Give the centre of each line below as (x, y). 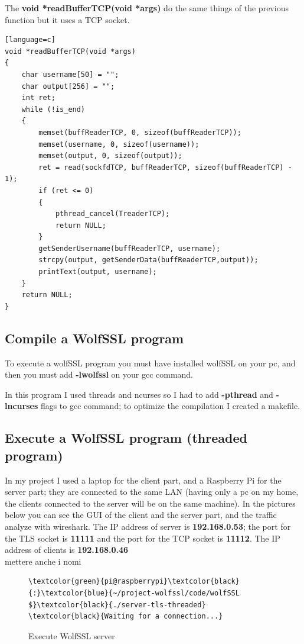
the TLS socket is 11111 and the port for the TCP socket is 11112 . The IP (143, 538)
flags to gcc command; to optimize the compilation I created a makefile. (170, 406)
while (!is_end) (53, 109)
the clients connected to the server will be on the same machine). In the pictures (150, 503)
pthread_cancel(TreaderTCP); (112, 214)
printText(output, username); (98, 272)
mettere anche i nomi (43, 561)
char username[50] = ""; (70, 74)
